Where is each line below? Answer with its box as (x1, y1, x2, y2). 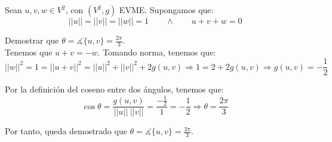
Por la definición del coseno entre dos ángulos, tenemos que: (5, 83, 224, 95)
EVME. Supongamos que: (119, 4, 214, 16)
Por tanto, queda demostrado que (5, 125, 127, 137)
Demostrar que (5, 34, 59, 46)
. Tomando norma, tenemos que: (97, 45, 216, 58)
